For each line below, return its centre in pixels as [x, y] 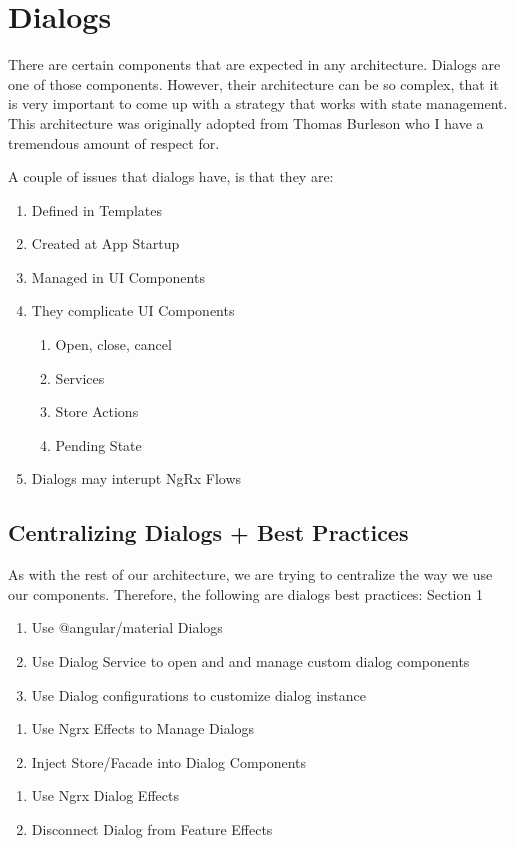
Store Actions [97, 411]
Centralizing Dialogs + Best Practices [208, 532]
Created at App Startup [105, 243]
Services [80, 377]
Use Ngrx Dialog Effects [105, 795]
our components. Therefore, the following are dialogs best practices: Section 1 [245, 593]
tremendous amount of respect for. [114, 142]
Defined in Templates [96, 209]
